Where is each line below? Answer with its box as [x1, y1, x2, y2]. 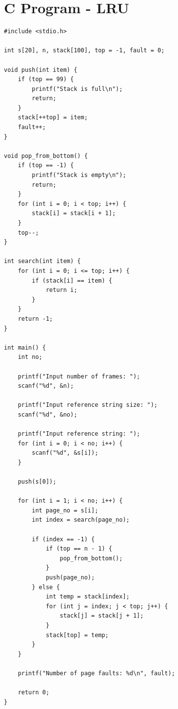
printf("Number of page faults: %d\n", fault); [18, 669, 175, 677]
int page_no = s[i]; [32, 507, 99, 514]
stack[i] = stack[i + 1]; [32, 210, 116, 217]
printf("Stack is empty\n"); [32, 172, 126, 179]
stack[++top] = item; [18, 114, 88, 121]
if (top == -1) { [18, 162, 74, 169]
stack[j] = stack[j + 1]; [59, 612, 144, 620]
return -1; [18, 315, 53, 322]
